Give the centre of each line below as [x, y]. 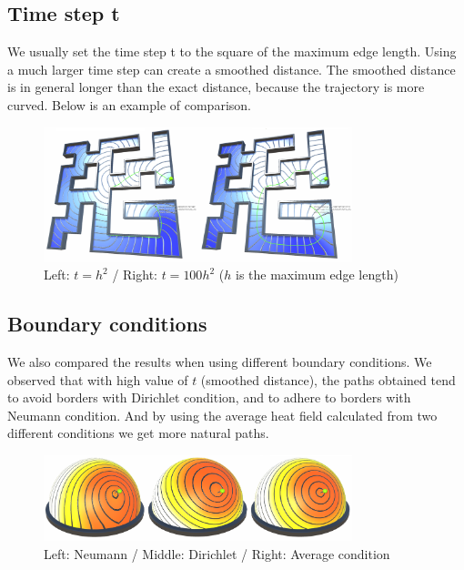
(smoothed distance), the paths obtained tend [328, 379]
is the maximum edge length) [317, 275]
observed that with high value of [98, 379]
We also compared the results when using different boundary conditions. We [220, 362]
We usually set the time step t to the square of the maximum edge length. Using [232, 51]
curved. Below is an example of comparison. [129, 104]
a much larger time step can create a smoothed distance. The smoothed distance [232, 69]
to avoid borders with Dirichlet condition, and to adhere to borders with [209, 397]
